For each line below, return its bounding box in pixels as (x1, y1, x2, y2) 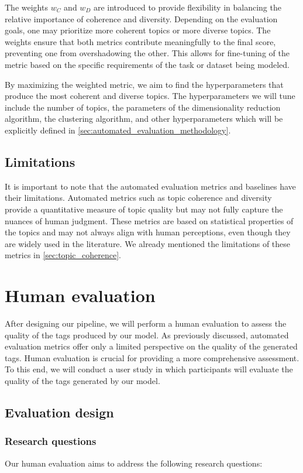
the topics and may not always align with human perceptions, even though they (5, 226, 291, 238)
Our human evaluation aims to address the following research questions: (5, 457, 263, 469)
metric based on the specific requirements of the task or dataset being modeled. (5, 58, 290, 70)
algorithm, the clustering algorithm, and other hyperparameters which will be (5, 112, 283, 125)
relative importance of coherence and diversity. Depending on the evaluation (5, 12, 278, 25)
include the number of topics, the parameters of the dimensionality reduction (5, 101, 281, 113)
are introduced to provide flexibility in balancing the (93, 1, 281, 13)
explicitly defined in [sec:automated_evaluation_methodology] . (5, 124, 231, 136)
